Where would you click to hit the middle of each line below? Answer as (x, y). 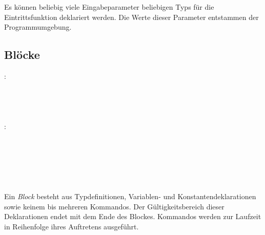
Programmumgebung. (38, 27)
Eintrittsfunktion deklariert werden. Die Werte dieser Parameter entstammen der (131, 17)
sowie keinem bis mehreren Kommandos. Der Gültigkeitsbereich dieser (114, 206)
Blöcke (22, 55)
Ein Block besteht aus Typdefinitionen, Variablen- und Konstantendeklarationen (130, 196)
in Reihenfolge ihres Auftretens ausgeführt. (72, 226)
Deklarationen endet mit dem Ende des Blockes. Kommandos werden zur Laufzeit (133, 216)
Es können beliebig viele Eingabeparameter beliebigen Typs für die (109, 7)
